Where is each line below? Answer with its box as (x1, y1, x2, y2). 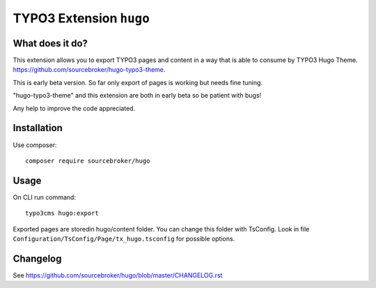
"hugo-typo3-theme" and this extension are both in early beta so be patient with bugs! (13, 91, 262, 100)
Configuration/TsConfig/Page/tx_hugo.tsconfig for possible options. (13, 234, 235, 243)
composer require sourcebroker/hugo (25, 157, 150, 165)
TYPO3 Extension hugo (13, 10, 150, 26)
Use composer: (13, 140, 57, 149)
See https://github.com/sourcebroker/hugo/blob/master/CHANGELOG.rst (13, 271, 223, 279)
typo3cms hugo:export (25, 209, 99, 218)
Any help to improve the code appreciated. (13, 104, 136, 112)
